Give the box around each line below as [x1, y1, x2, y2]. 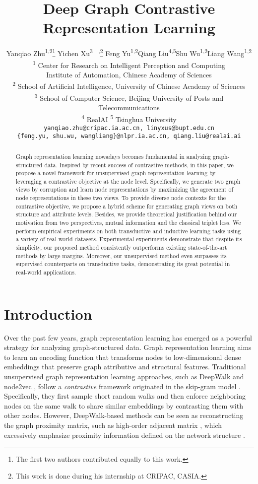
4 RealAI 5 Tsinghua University [81, 112, 177, 124]
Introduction [4, 303, 92, 324]
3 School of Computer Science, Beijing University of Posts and [34, 91, 224, 103]
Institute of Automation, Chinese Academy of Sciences [46, 69, 212, 79]
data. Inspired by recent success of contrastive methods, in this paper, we [44, 160, 234, 169]
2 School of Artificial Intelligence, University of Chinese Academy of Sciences [12, 79, 246, 91]
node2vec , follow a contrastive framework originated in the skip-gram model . [4, 381, 241, 391]
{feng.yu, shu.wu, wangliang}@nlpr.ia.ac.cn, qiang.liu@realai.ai [17, 133, 241, 140]
